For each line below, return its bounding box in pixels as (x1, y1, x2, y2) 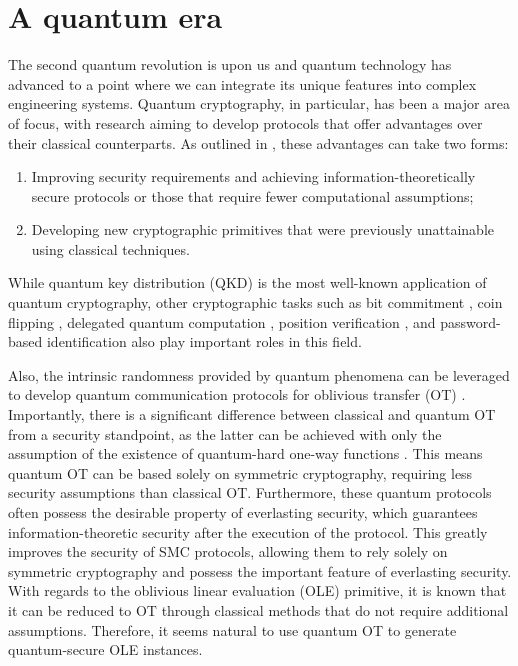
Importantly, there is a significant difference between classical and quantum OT (8, 404, 496, 425)
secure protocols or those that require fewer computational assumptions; (31, 185, 474, 206)
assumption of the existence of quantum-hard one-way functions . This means (8, 443, 483, 464)
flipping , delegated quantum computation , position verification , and (8, 311, 436, 332)
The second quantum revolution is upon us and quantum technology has (8, 54, 452, 75)
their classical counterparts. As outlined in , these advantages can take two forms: (8, 132, 509, 153)
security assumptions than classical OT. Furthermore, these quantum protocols (8, 482, 492, 503)
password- (440, 311, 501, 332)
